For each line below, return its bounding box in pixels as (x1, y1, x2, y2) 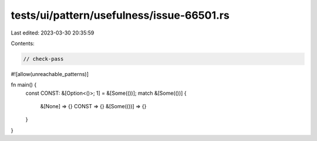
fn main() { (11, 81, 37, 88)
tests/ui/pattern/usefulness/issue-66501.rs (11, 9, 230, 22)
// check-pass (23, 56, 64, 62)
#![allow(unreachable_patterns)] (11, 70, 89, 77)
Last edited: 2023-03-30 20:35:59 (11, 29, 95, 36)
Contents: (11, 40, 35, 47)
